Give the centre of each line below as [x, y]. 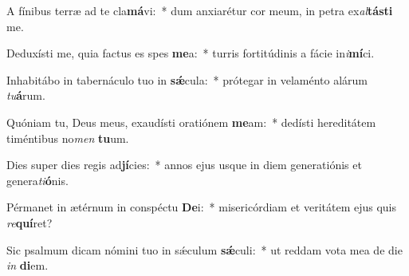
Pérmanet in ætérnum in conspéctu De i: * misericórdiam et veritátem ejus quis [202, 207]
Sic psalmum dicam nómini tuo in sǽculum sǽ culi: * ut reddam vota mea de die [204, 249]
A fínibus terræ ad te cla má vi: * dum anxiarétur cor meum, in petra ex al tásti [200, 10]
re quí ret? [29, 222]
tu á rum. [26, 95]
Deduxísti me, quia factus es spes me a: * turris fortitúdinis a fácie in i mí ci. [191, 53]
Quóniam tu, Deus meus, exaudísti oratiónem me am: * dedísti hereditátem [191, 122]
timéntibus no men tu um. [68, 138]
